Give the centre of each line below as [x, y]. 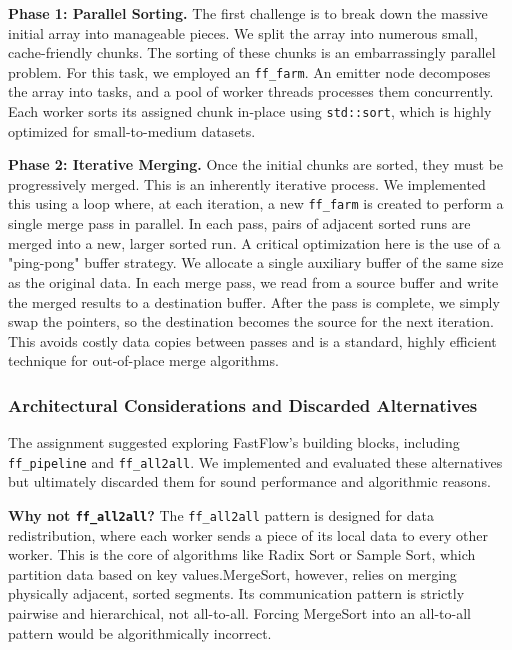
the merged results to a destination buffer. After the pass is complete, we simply [254, 301]
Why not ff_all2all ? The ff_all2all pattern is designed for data [221, 514]
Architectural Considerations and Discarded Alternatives [243, 404]
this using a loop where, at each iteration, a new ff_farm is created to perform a [256, 203]
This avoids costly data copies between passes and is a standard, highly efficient [252, 340]
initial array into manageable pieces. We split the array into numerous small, [243, 32]
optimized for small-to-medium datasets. [132, 130]
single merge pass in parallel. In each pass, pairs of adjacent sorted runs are [239, 223]
